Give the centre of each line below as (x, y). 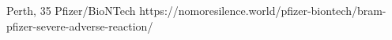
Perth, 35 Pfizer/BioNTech (71, 10)
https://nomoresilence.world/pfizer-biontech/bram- (263, 10)
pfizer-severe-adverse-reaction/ (80, 25)
